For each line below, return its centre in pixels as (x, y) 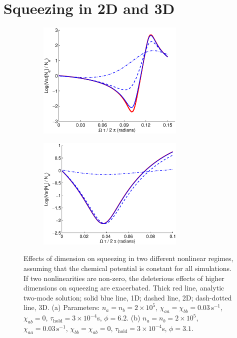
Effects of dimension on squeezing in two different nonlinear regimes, (128, 258)
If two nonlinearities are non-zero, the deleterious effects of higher (124, 278)
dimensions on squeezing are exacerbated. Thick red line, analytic (124, 288)
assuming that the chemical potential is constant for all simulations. (127, 268)
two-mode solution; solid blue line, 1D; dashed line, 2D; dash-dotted (128, 297)
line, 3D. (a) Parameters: (62, 307)
